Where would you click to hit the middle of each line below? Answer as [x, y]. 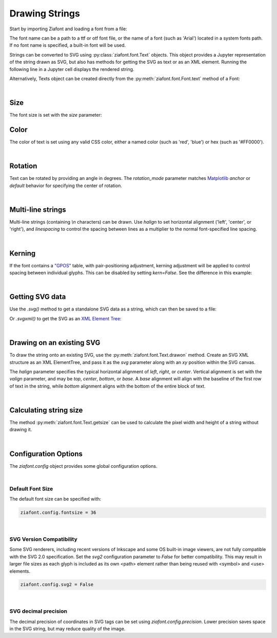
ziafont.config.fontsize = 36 [58, 513]
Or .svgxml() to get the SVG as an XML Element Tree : [65, 318]
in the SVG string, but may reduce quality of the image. [67, 629]
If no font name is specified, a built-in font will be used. [68, 45]
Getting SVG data [38, 297]
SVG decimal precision [38, 611]
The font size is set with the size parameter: [56, 115]
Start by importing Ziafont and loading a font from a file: [68, 29]
